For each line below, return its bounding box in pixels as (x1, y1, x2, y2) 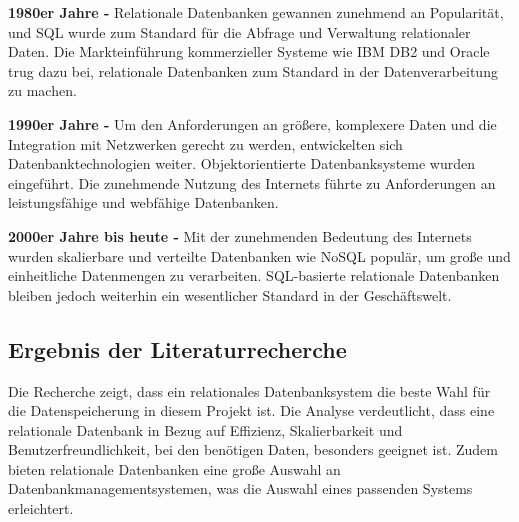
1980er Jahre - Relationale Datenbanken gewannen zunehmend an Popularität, (8, 2, 504, 22)
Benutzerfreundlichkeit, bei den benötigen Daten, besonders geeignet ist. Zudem (8, 439, 498, 460)
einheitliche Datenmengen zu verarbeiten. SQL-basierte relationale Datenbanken (8, 265, 500, 286)
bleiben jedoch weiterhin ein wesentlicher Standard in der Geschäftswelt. (8, 284, 452, 305)
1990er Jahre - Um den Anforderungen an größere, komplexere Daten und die (8, 113, 497, 134)
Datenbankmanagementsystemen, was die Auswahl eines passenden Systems (8, 478, 473, 499)
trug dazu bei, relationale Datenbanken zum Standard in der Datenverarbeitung (8, 60, 498, 81)
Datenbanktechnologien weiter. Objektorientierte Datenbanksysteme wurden (8, 153, 475, 174)
